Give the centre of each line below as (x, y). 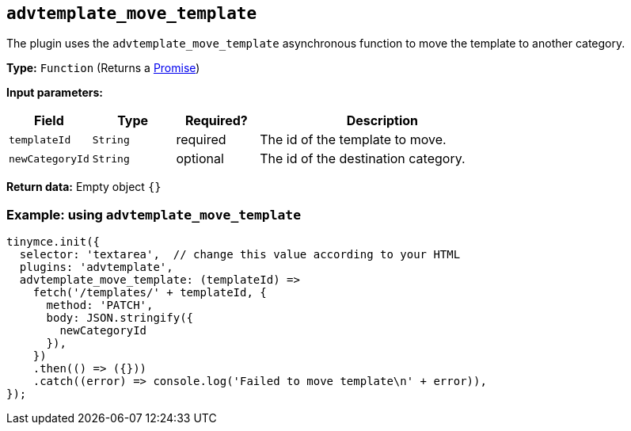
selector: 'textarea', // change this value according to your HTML (240, 255)
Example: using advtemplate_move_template (154, 214)
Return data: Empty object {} (84, 187)
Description (382, 121)
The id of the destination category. (363, 159)
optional (200, 159)
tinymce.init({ (53, 242)
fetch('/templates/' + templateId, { (150, 293)
